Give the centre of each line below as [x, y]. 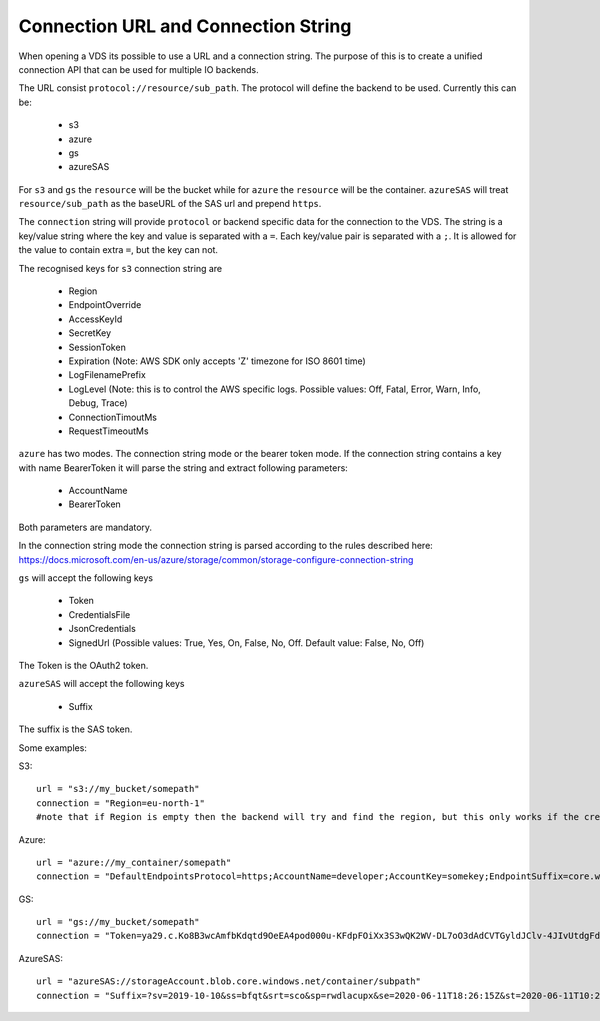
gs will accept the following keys [86, 578]
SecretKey [90, 333]
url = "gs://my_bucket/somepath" [118, 922]
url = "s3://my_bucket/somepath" [118, 789]
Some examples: [52, 747]
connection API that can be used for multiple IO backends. [138, 69]
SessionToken [97, 347]
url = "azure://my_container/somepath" [134, 862]
